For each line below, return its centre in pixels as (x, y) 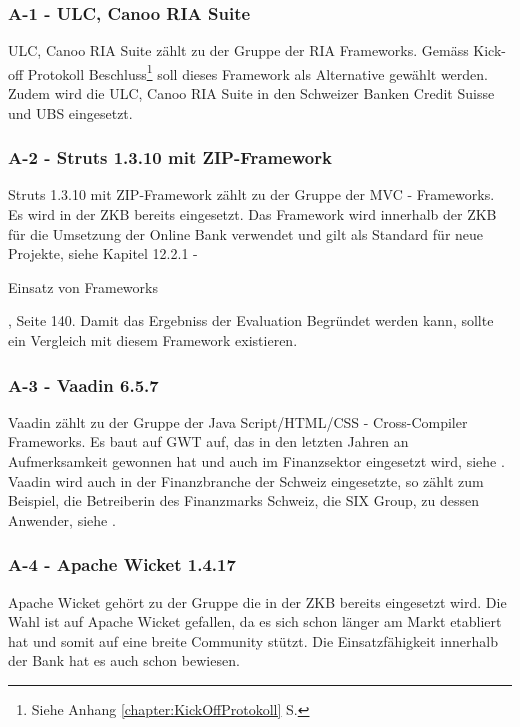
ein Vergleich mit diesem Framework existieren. (153, 340)
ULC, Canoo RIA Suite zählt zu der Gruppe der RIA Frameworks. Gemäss (238, 50)
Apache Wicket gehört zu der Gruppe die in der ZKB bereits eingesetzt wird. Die (257, 601)
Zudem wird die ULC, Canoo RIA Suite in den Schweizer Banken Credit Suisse (251, 93)
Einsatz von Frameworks (83, 286)
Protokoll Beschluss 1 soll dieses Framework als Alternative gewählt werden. (257, 72)
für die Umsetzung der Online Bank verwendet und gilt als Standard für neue (246, 233)
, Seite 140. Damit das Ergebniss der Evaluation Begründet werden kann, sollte (251, 320)
